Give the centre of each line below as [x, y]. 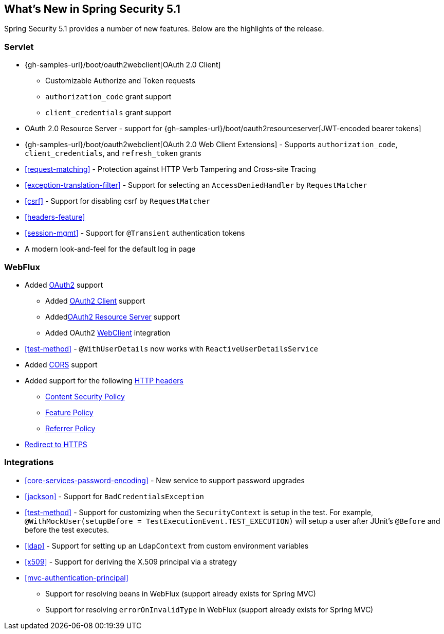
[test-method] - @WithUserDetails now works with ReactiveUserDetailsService [172, 348]
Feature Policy [69, 412]
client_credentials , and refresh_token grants [113, 153]
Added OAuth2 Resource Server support [113, 316]
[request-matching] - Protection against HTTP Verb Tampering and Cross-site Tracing [170, 169]
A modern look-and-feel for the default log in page [110, 249]
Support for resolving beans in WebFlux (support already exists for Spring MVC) [181, 593]
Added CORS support [61, 364]
